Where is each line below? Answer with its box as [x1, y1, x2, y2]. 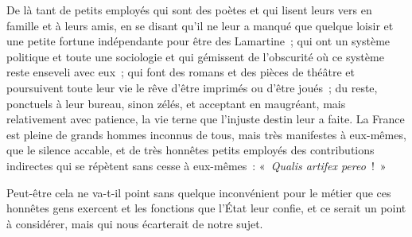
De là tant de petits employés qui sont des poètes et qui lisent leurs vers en [6, 2, 372, 17]
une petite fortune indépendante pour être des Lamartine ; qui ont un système [6, 33, 391, 49]
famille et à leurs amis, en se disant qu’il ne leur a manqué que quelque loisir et [6, 17, 394, 33]
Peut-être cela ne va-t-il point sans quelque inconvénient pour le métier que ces [6, 184, 391, 200]
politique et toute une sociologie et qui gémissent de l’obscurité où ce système [6, 48, 384, 64]
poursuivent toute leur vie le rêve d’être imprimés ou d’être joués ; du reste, [6, 79, 378, 95]
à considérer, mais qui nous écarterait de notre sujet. [6, 215, 263, 231]
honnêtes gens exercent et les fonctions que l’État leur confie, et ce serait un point [6, 200, 406, 216]
